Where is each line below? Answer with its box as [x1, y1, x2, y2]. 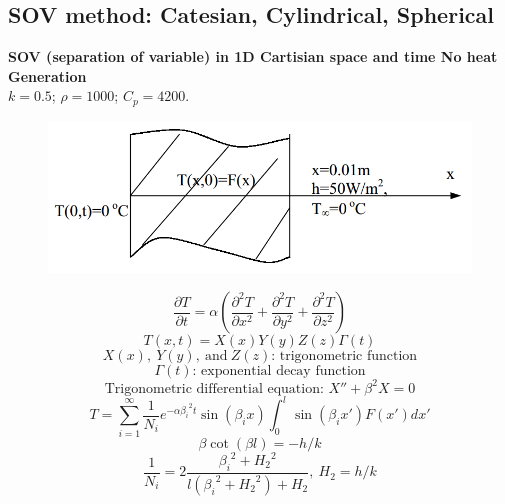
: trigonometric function [271, 349, 418, 364]
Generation [8, 65, 87, 86]
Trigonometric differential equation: [104, 381, 324, 396]
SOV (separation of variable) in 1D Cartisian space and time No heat [8, 46, 498, 67]
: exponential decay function [192, 364, 366, 379]
